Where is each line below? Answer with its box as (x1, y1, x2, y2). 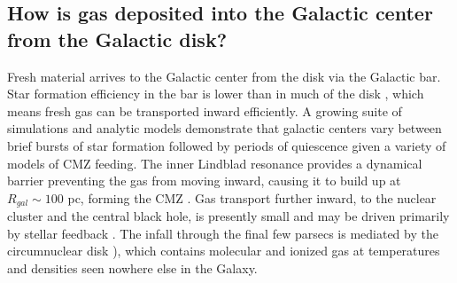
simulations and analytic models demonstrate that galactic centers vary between (7, 119, 442, 138)
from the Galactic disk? (7, 25, 228, 52)
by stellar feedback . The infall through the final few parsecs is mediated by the (7, 224, 438, 242)
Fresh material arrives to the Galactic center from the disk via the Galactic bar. (7, 67, 441, 85)
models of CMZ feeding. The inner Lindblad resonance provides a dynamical (7, 153, 422, 172)
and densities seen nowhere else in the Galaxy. (7, 258, 258, 277)
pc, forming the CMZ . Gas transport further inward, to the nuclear (67, 188, 437, 207)
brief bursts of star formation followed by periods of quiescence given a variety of (7, 136, 446, 154)
